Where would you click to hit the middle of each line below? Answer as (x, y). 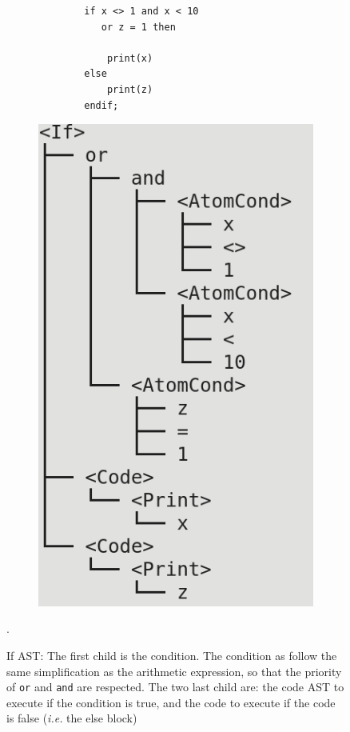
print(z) (130, 89)
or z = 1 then (138, 27)
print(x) (130, 58)
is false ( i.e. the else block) (72, 718)
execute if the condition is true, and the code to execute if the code (171, 702)
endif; (101, 105)
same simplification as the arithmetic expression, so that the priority (174, 671)
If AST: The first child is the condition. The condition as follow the (172, 656)
